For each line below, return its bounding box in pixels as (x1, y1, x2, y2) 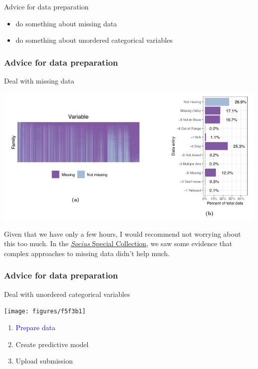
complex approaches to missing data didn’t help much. (4, 248, 170, 258)
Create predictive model (15, 339, 89, 349)
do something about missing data (15, 18, 117, 28)
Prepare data (15, 322, 56, 332)
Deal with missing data (4, 76, 74, 86)
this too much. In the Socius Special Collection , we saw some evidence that (4, 238, 233, 249)
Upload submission (15, 356, 73, 366)
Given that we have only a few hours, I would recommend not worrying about (4, 228, 241, 239)
